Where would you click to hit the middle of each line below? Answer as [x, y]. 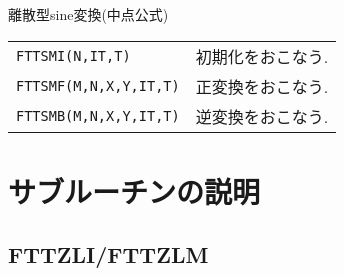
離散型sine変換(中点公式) [88, 14]
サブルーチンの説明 [134, 190]
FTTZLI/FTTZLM [108, 254]
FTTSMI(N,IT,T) [73, 55]
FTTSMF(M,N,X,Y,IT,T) [98, 85]
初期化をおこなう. [262, 56]
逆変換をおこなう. [262, 116]
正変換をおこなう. [262, 86]
